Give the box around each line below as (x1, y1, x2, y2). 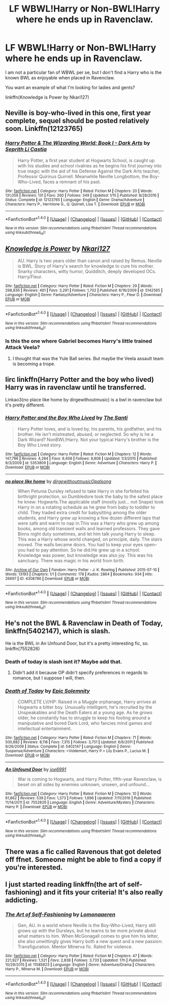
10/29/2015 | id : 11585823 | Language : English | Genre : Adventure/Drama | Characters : (5, 962, 156, 967)
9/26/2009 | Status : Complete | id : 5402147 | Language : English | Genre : (5, 744, 132, 749)
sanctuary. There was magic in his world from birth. (17, 557, 125, 563)
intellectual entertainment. (17, 725, 72, 732)
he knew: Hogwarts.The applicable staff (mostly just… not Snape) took (17, 498, 164, 505)
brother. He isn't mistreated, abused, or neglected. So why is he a (17, 431, 154, 437)
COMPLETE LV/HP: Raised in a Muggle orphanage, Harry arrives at (17, 699, 156, 705)
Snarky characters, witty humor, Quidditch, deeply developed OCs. (17, 269, 156, 275)
